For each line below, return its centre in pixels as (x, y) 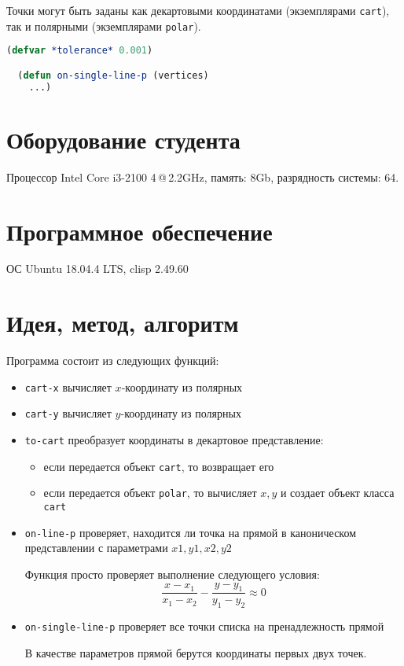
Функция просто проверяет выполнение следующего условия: (172, 574)
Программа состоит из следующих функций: (113, 361)
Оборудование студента (123, 139)
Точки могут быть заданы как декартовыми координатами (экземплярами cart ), (198, 10)
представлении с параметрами (96, 548)
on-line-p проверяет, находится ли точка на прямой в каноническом (191, 532)
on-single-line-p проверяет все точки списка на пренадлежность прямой (204, 626)
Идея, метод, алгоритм (123, 323)
